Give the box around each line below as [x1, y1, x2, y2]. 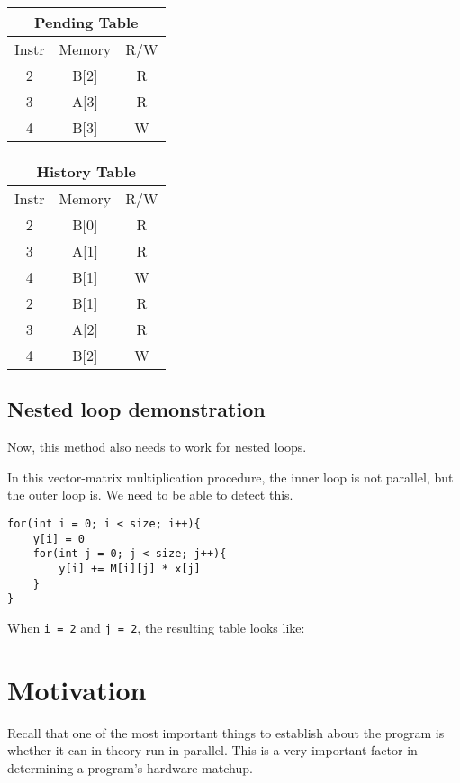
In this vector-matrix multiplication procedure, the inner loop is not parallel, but [7, 467, 454, 486]
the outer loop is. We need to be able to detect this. [7, 485, 293, 504]
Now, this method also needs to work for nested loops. [7, 437, 307, 456]
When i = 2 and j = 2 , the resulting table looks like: [7, 617, 305, 636]
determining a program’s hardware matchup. [7, 758, 253, 777]
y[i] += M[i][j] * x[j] [59, 562, 201, 575]
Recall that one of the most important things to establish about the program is [7, 723, 445, 742]
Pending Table [33, 12, 139, 32]
